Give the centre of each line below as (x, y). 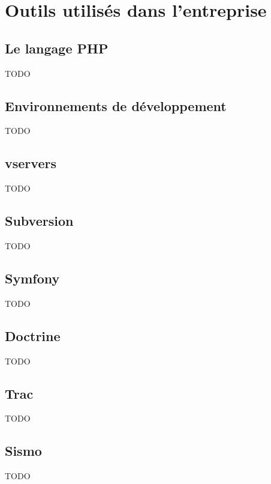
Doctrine (33, 335)
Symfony (32, 278)
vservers (31, 163)
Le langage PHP (57, 48)
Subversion (39, 221)
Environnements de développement (116, 105)
